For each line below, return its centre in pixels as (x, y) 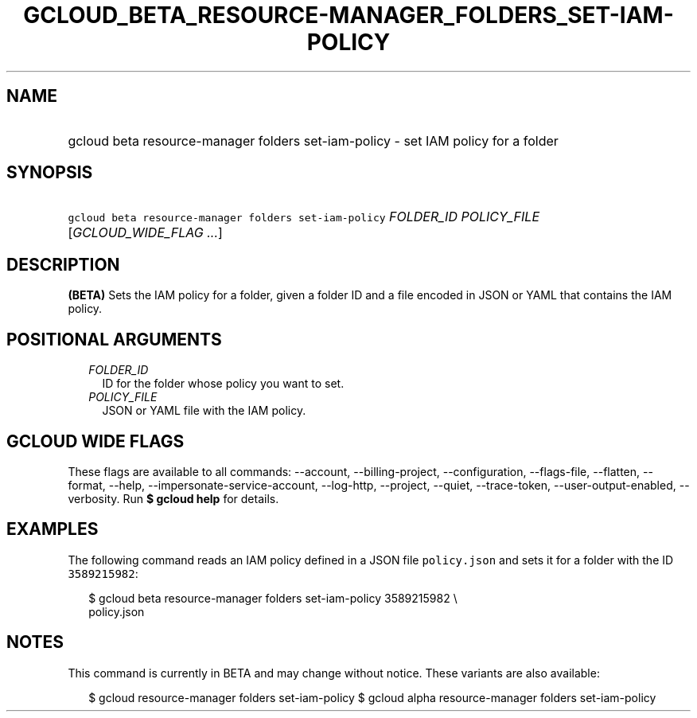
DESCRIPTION (63, 264)
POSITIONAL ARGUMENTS (114, 339)
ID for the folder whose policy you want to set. (223, 384)
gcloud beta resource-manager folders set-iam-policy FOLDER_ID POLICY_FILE (304, 217)
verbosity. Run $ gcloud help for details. (173, 498)
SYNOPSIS (50, 173)
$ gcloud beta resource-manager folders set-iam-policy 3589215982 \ (273, 598)
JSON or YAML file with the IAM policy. (204, 411)
